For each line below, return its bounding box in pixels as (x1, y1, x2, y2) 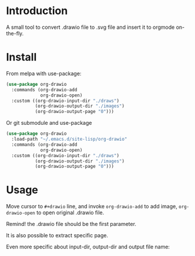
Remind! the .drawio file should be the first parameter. (6, 221, 137, 228)
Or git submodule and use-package (6, 119, 92, 127)
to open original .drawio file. (36, 209, 105, 216)
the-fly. (6, 29, 24, 36)
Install (6, 51, 37, 64)
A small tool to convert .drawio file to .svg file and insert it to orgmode (6, 24, 175, 31)
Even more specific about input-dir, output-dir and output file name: (6, 243, 170, 251)
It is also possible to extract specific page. (6, 232, 109, 239)
